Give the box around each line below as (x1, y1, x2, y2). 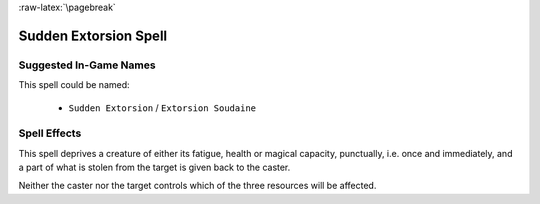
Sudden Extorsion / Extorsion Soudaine (68, 101, 257, 114)
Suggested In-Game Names (18, 58, 156, 72)
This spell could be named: (18, 79, 130, 91)
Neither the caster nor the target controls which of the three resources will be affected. (18, 180, 377, 192)
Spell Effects (18, 126, 82, 140)
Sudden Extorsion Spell (18, 27, 168, 44)
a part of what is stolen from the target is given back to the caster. (18, 161, 291, 174)
